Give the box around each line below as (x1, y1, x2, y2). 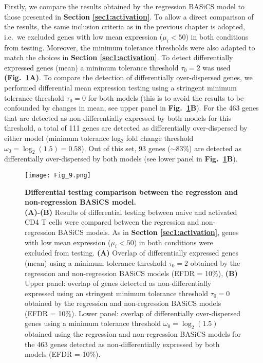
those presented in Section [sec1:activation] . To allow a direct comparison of (4, 11, 254, 22)
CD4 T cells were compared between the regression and (25, 216, 199, 227)
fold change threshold (126, 132, 194, 143)
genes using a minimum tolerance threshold (25, 318, 161, 329)
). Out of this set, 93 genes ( (81, 142, 171, 153)
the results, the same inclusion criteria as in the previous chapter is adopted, (4, 21, 245, 32)
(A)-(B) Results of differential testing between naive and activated (25, 206, 237, 217)
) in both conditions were (134, 237, 213, 247)
